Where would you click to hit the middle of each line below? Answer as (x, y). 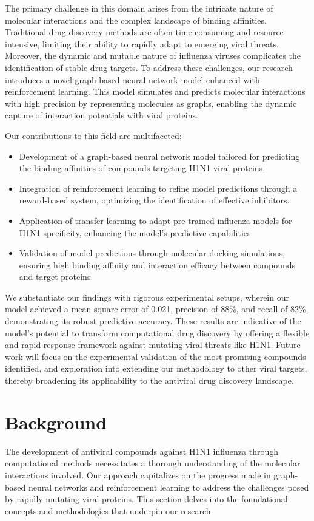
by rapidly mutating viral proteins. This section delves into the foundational (146, 499)
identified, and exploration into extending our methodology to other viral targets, (156, 368)
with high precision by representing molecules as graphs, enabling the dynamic (151, 103)
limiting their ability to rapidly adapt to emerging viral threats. (160, 43)
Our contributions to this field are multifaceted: (93, 135)
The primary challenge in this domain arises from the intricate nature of (139, 8)
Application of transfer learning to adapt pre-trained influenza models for (155, 220)
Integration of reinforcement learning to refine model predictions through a (158, 188)
